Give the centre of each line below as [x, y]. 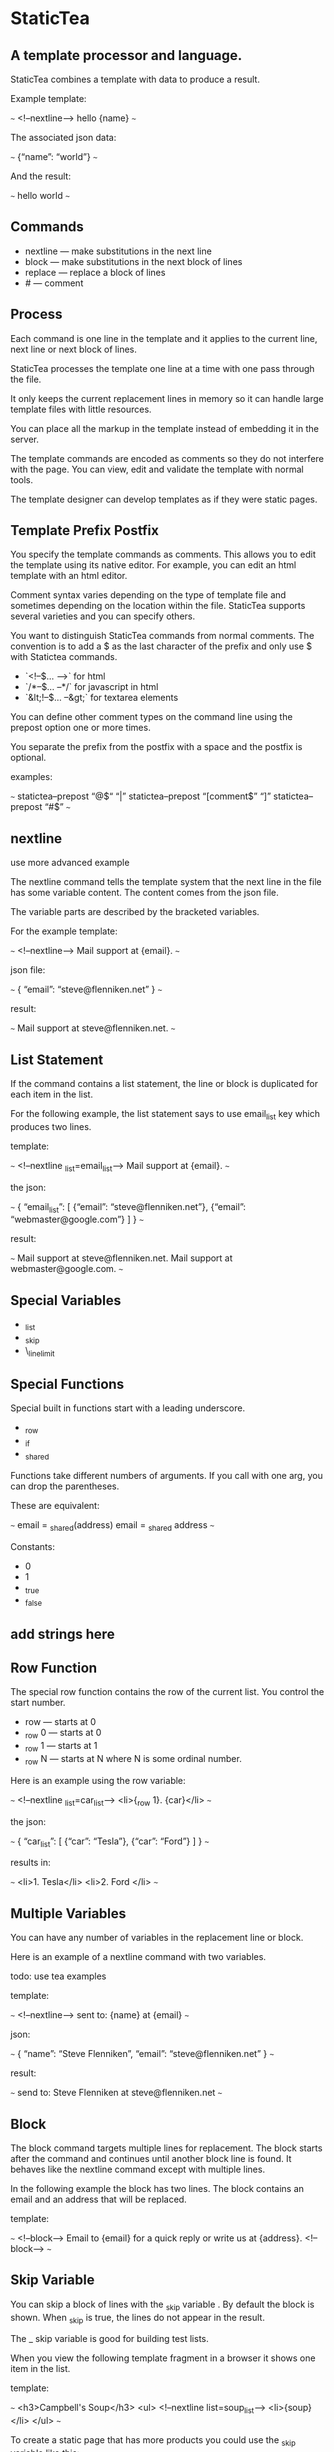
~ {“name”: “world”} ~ [54, 156]
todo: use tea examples [58, 1976]
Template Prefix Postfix [85, 530]
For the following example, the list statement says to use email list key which [165, 1115]
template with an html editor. [69, 576]
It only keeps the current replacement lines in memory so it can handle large [167, 398]
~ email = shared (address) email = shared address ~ [112, 1525]
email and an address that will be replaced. [98, 2199]
